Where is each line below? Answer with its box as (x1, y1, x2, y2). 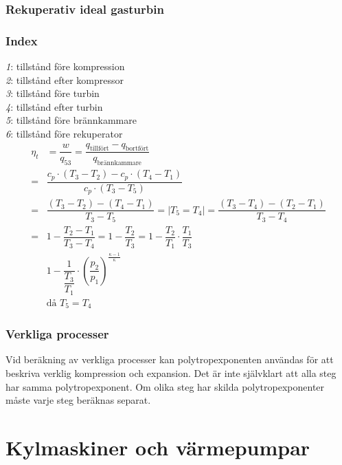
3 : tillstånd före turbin (5, 86, 100, 100)
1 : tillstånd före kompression (5, 59, 125, 74)
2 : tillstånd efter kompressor (5, 72, 124, 87)
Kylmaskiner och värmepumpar (5, 433, 310, 461)
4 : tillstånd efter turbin (5, 99, 103, 113)
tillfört (90, 145, 109, 153)
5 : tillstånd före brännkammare (5, 113, 137, 127)
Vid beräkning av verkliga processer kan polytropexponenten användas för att (5, 352, 334, 367)
